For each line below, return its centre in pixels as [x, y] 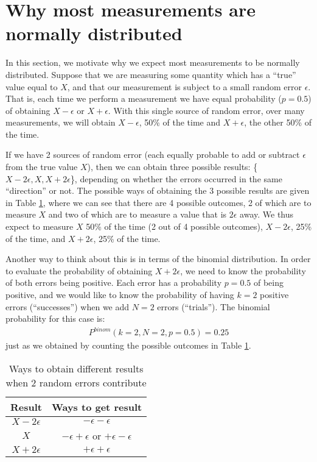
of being [268, 283]
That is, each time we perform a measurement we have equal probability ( [144, 98]
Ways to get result [97, 407]
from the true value [42, 167]
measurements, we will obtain [61, 122]
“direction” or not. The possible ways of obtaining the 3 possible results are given [158, 190]
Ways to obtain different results [76, 368]
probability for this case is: [55, 318]
